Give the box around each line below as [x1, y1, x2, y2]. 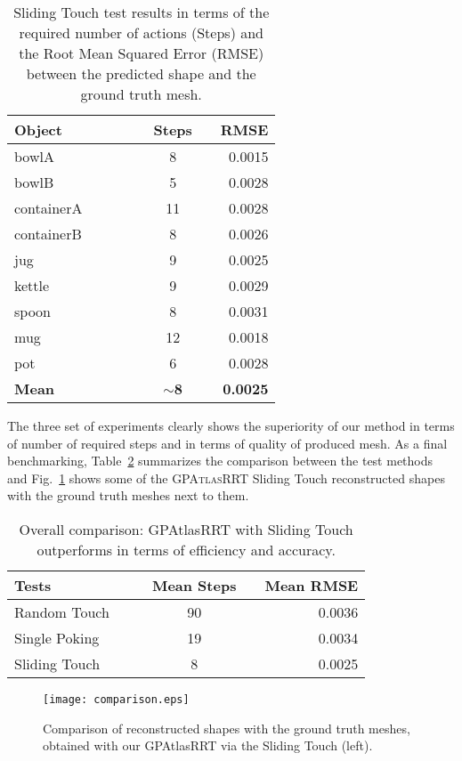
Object [14, 119, 62, 140]
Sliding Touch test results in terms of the [13, 2, 270, 22]
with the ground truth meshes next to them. [7, 486, 249, 505]
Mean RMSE [264, 574, 359, 595]
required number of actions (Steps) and [19, 22, 263, 43]
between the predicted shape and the [26, 63, 256, 84]
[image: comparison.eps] [43, 692, 190, 706]
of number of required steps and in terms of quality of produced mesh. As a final [7, 433, 448, 452]
